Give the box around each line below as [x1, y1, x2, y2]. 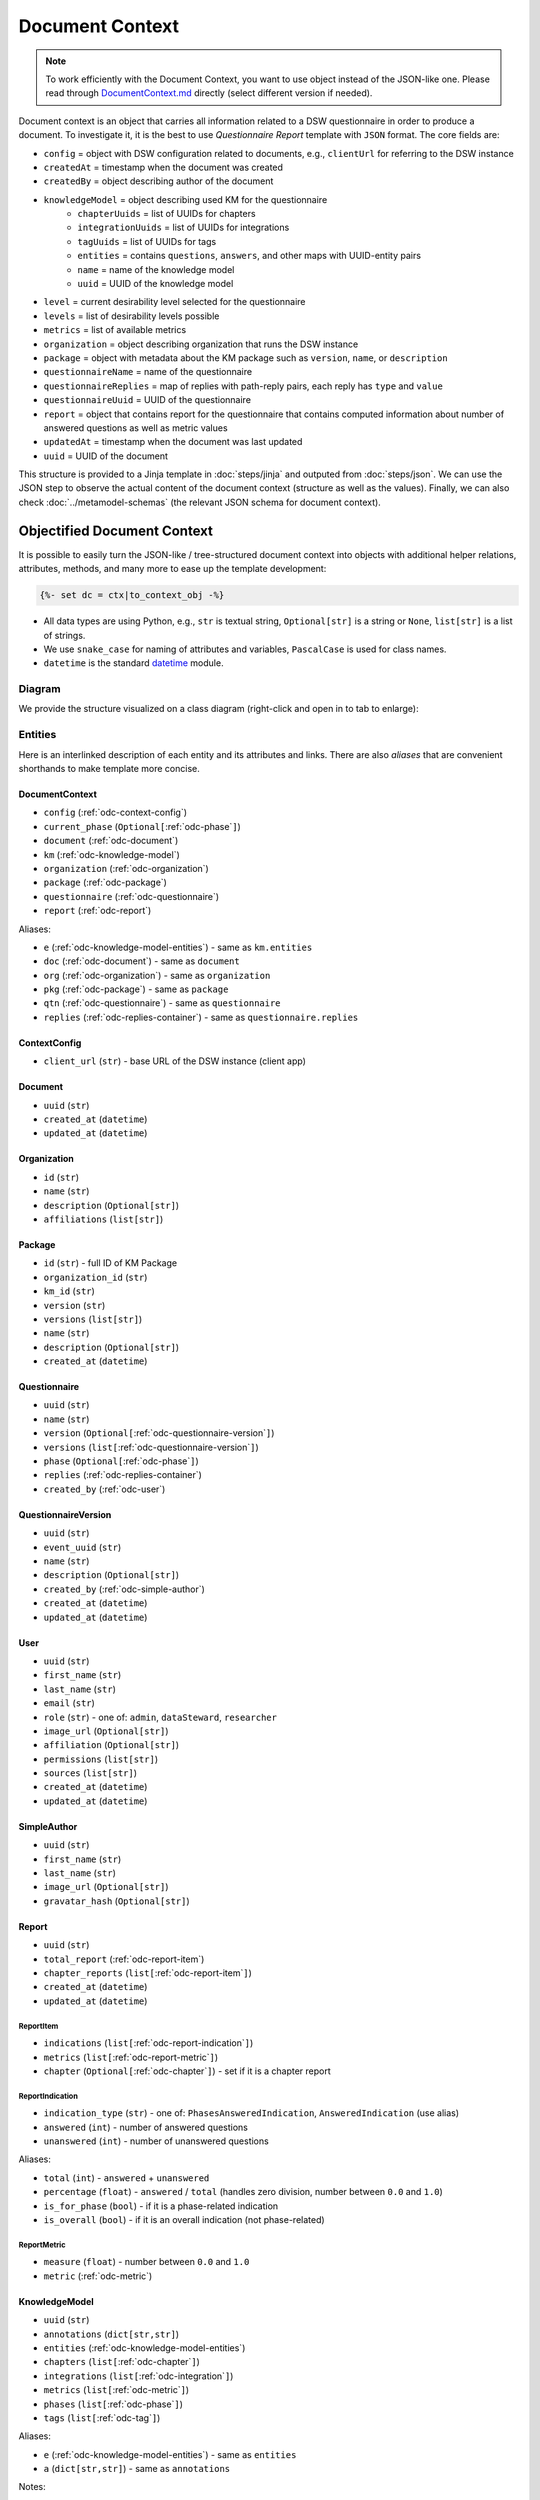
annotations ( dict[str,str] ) [43, 2328, 180, 2340]
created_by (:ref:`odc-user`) [43, 1483, 166, 1495]
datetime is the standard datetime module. [43, 657, 224, 669]
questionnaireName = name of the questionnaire [43, 366, 253, 378]
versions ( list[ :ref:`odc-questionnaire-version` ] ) [43, 1441, 259, 1453]
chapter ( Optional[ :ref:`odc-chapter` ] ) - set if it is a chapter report [43, 2065, 332, 2077]
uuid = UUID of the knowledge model [77, 278, 234, 290]
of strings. [43, 629, 86, 641]
